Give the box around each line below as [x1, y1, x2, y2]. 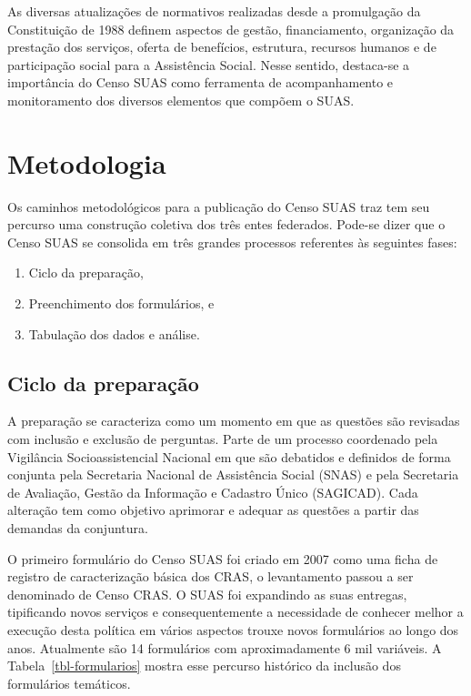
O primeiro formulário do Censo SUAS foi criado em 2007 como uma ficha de [7, 549, 438, 568]
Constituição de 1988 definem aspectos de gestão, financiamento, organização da [7, 19, 455, 38]
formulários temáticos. [7, 673, 131, 692]
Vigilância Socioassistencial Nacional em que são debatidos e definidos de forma [7, 447, 451, 466]
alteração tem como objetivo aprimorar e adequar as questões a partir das [7, 500, 419, 519]
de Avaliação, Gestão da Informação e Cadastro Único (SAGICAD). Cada [7, 482, 418, 501]
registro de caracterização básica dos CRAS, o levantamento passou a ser [7, 567, 414, 586]
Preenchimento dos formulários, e [28, 294, 215, 313]
